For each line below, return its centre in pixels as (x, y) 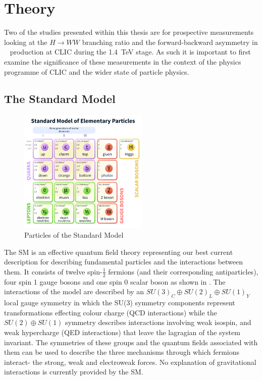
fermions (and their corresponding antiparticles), (183, 271)
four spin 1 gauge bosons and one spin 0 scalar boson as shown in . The (115, 281)
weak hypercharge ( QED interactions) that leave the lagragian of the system (122, 332)
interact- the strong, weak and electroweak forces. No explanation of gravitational (130, 362)
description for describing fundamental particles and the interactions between (124, 262)
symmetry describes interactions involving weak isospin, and (158, 322)
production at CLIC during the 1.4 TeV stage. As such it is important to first (130, 52)
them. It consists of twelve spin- (53, 271)
